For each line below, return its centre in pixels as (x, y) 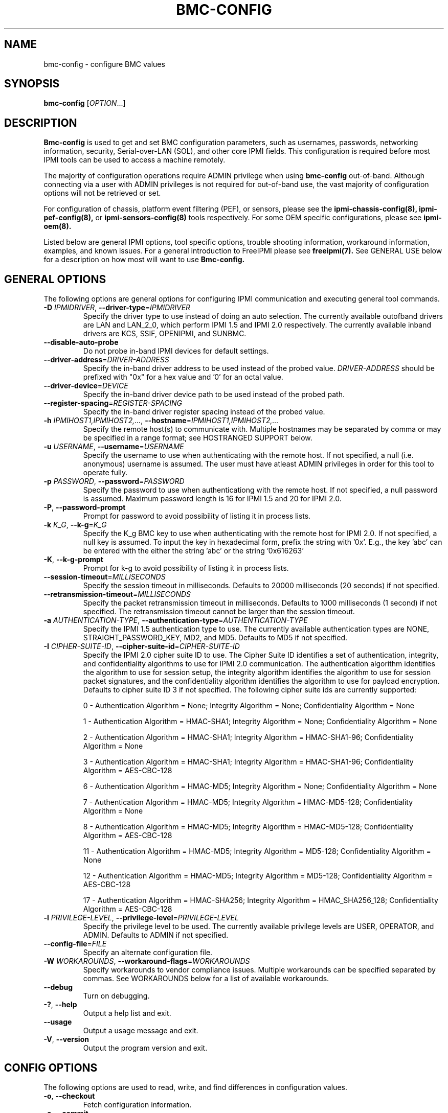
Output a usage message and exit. (141, 1031)
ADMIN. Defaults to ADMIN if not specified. (156, 935)
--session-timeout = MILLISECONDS (105, 577)
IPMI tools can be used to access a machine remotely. (135, 160)
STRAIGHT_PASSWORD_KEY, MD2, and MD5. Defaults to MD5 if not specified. (215, 638)
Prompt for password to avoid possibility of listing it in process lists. (197, 516)
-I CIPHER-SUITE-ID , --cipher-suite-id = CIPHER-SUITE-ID (142, 646)
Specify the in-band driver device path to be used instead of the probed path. (214, 395)
